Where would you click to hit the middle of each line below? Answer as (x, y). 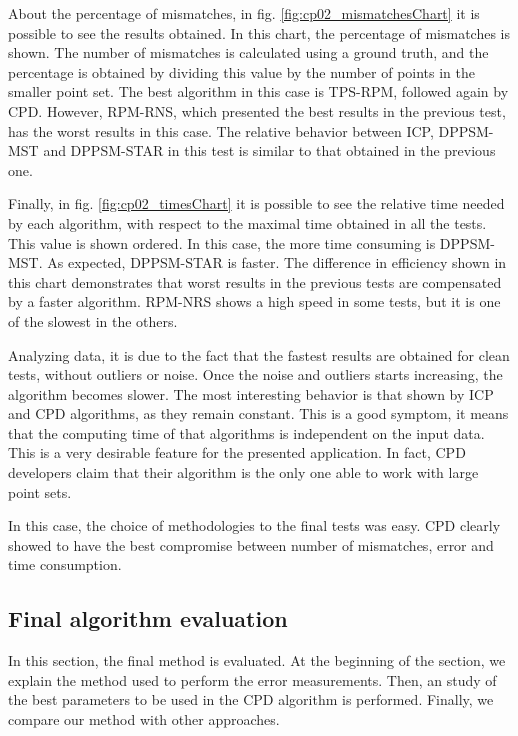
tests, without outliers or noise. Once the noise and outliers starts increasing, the (255, 374)
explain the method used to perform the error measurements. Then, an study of (252, 679)
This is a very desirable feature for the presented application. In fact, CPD (237, 452)
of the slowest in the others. (93, 320)
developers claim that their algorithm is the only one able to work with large (243, 472)
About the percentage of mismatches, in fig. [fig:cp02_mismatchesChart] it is (244, 13)
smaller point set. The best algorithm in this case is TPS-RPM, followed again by (258, 91)
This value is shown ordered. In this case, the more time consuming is (222, 242)
